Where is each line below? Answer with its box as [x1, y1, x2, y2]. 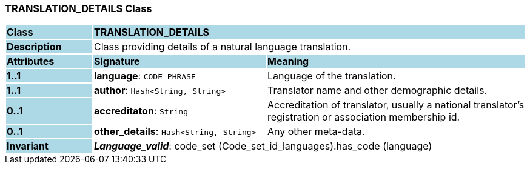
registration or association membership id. [267, 111, 460, 124]
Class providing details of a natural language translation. [93, 41, 351, 53]
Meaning [267, 55, 309, 68]
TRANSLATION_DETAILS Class [5, 2, 152, 15]
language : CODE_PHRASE [93, 70, 196, 82]
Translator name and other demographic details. [267, 84, 488, 97]
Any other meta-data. [267, 125, 365, 138]
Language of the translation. [267, 70, 396, 82]
